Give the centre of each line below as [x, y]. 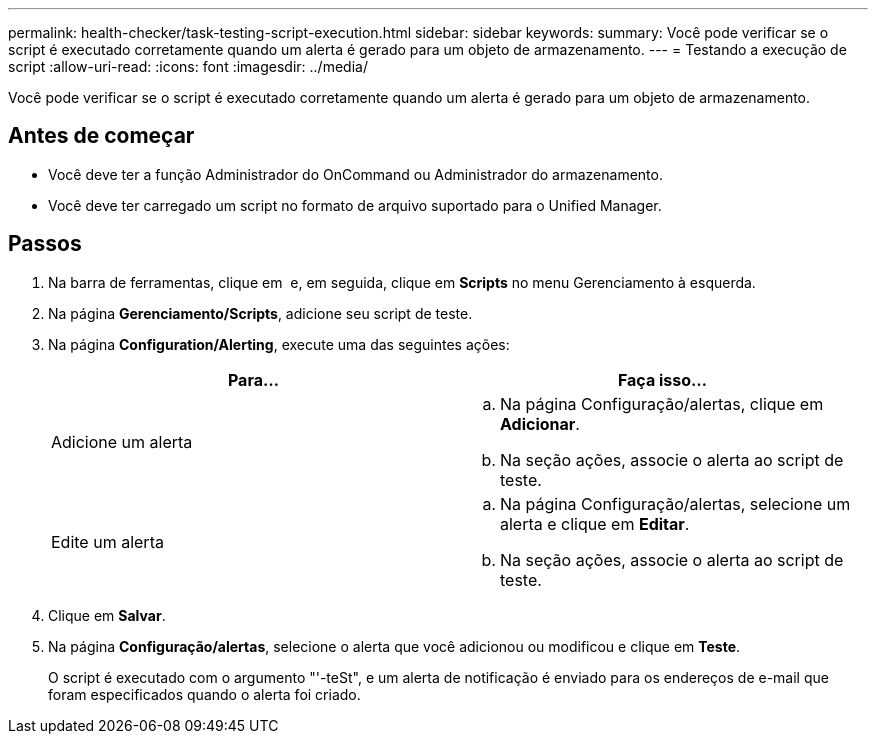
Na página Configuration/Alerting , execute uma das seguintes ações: [279, 344]
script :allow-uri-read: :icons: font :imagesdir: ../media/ [188, 66]
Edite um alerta [107, 541]
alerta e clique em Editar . [595, 523]
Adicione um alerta [122, 441]
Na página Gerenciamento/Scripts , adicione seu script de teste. [260, 313]
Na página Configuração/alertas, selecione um [675, 503]
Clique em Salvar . [107, 615]
